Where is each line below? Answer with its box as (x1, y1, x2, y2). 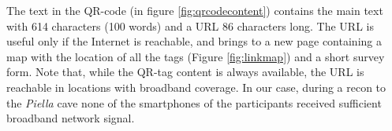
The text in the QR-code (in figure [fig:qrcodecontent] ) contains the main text (6, 2, 383, 18)
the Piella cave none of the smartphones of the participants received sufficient (6, 94, 382, 111)
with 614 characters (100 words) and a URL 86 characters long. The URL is (6, 17, 374, 34)
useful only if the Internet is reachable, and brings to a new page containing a (6, 33, 382, 49)
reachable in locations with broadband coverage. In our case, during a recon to (6, 78, 386, 95)
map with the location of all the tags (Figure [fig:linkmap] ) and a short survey (6, 48, 385, 64)
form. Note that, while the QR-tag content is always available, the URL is (6, 64, 364, 80)
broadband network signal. (6, 110, 135, 126)
